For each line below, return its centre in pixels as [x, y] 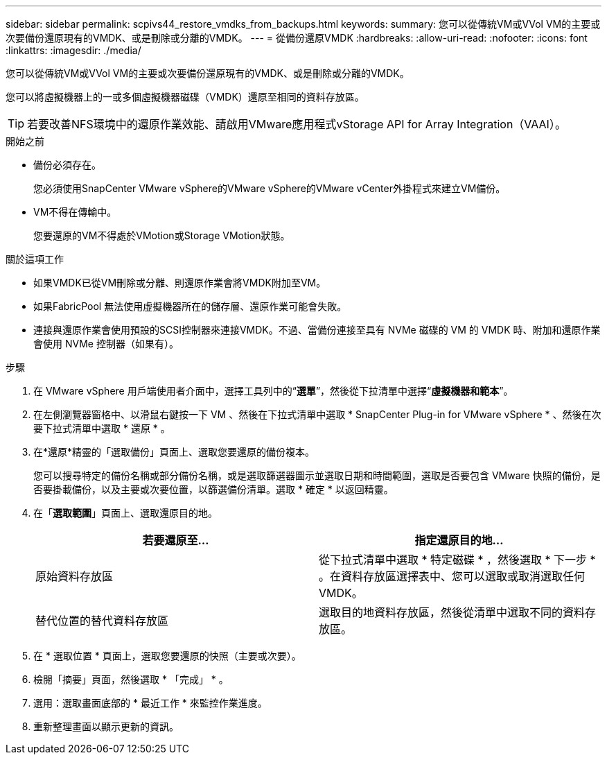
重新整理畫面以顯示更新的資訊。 [106, 726]
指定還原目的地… [459, 540]
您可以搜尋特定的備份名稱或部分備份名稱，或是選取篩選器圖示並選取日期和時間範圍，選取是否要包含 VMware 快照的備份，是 [317, 475]
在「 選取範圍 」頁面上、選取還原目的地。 [125, 513]
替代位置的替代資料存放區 [102, 621]
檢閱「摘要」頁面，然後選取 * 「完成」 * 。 [131, 679]
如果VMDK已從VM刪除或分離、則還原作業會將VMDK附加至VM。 [180, 283]
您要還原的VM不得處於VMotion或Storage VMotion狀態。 [162, 235]
